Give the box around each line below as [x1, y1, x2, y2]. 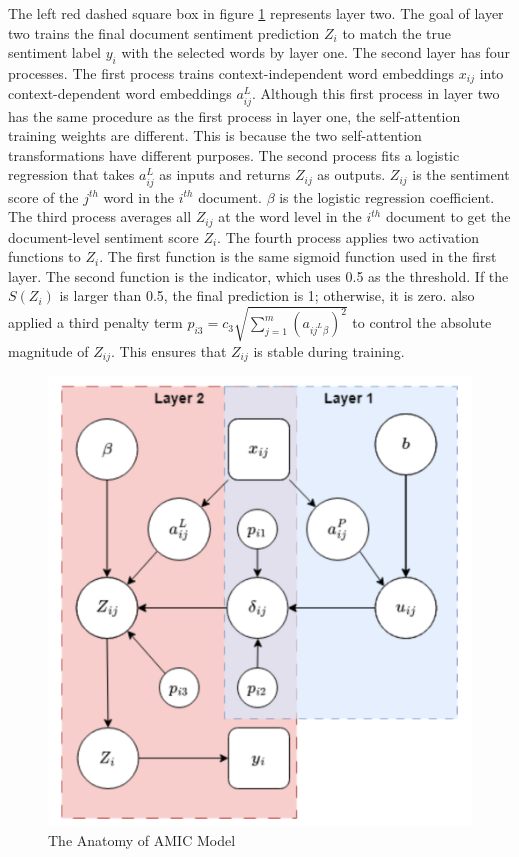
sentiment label [8, 42, 102, 63]
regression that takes [8, 164, 135, 185]
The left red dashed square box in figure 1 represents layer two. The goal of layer [8, 3, 504, 23]
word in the [103, 186, 175, 207]
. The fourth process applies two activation [217, 226, 480, 247]
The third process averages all [8, 206, 192, 227]
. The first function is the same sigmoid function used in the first [99, 246, 497, 267]
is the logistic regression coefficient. [279, 186, 495, 207]
